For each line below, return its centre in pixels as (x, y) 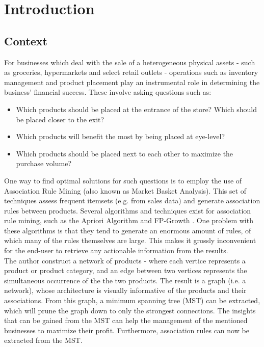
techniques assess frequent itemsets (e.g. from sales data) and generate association (132, 201)
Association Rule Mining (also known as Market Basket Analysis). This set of (125, 190)
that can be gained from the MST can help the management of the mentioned (126, 320)
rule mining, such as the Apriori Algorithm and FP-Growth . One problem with (129, 220)
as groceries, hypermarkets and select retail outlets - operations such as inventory (131, 72)
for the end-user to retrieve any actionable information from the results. (116, 250)
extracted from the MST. (43, 340)
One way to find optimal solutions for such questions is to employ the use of (123, 180)
